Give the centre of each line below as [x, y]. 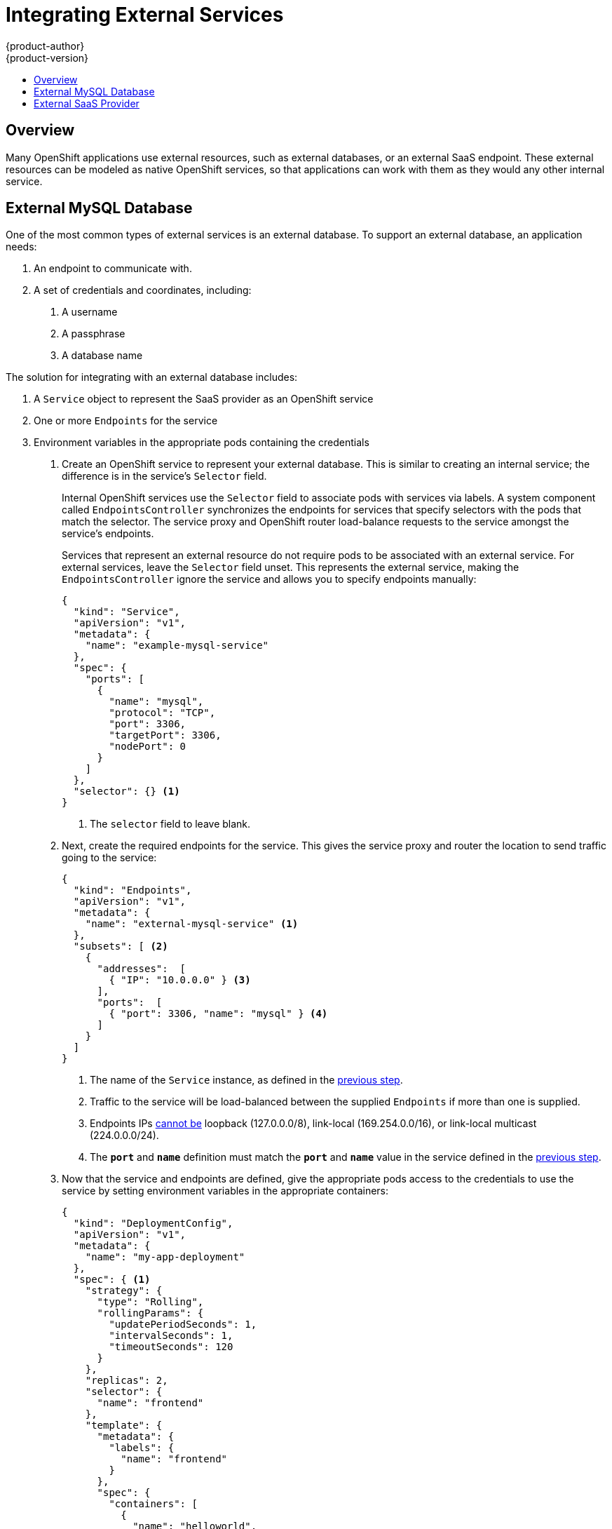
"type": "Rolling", [150, 1302]
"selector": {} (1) [127, 792]
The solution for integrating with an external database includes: [152, 377]
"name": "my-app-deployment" [165, 1257]
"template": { [124, 1426]
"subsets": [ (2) [121, 947]
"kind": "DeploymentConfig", [153, 1224]
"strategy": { [124, 1291]
